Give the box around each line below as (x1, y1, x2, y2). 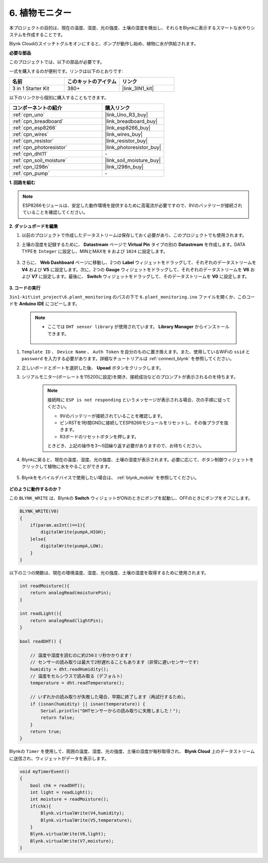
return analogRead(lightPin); (30, 617, 104, 623)
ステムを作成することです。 (9, 31, 66, 37)
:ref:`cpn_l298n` (12, 164, 50, 171)
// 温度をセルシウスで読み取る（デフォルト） (30, 673, 125, 679)
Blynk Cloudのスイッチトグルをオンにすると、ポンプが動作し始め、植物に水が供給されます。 (9, 41, 199, 47)
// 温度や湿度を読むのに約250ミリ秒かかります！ (30, 652, 133, 658)
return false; (40, 715, 75, 721)
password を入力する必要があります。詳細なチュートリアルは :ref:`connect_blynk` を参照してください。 (21, 356, 234, 362)
